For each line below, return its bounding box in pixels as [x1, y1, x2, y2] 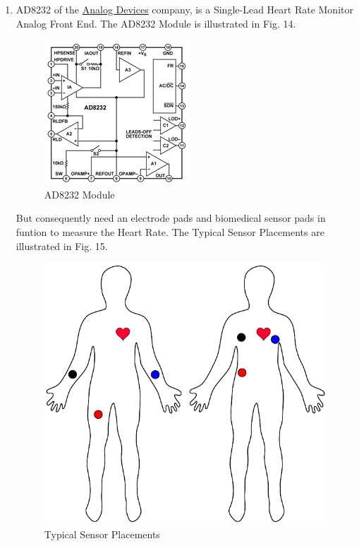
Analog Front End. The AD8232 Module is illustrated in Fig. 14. [16, 16, 296, 30]
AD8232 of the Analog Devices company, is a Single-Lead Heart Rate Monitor [16, 2, 353, 16]
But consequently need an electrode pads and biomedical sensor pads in [16, 210, 326, 225]
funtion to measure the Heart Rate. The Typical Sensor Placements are [16, 224, 324, 239]
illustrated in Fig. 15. [16, 238, 108, 253]
